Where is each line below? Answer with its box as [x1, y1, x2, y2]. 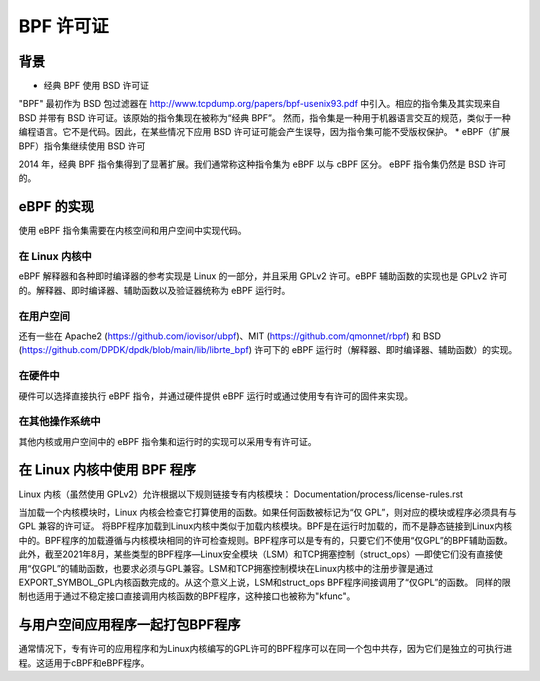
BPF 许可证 [18, 15, 109, 37]
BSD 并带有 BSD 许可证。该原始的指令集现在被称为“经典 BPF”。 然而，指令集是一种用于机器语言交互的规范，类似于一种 [18, 111, 511, 124]
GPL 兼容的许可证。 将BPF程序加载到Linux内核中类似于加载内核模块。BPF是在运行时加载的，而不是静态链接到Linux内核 [18, 520, 512, 532]
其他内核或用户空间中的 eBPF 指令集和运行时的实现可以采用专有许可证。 [18, 435, 317, 447]
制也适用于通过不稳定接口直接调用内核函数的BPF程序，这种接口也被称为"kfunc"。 [18, 590, 356, 602]
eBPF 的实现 [18, 198, 95, 215]
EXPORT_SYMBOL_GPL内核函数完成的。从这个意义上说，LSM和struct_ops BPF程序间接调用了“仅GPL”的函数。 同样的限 [18, 576, 512, 588]
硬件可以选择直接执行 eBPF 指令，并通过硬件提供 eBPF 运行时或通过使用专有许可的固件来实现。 [18, 390, 414, 402]
